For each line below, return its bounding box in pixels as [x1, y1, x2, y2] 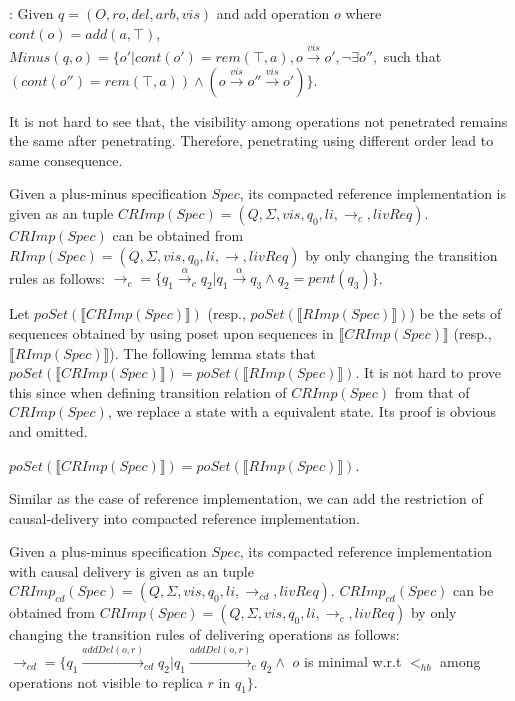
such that [383, 45, 442, 66]
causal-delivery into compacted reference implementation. [9, 507, 360, 528]
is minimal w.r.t [304, 650, 402, 671]
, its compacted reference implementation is [239, 183, 506, 204]
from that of [394, 381, 470, 402]
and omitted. [9, 420, 88, 441]
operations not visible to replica [9, 671, 203, 692]
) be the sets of [409, 303, 502, 324]
